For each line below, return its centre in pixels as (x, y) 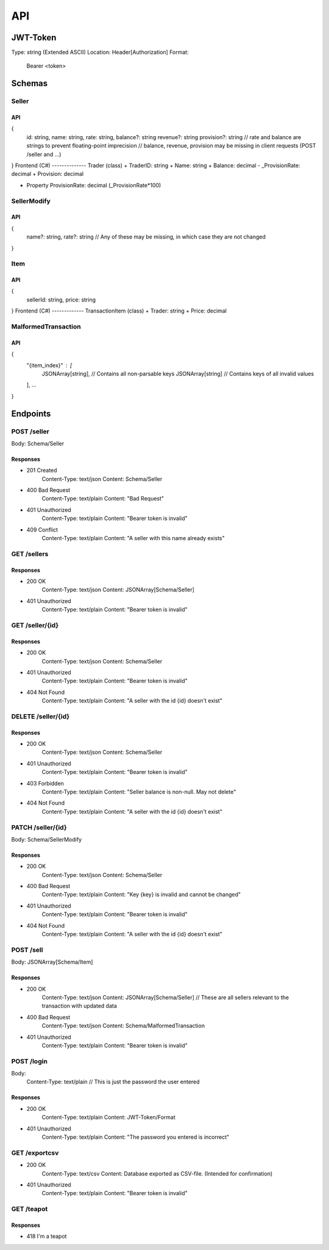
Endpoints (31, 414)
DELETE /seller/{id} (41, 716)
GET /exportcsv (35, 1152)
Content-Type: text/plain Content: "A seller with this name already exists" (133, 538)
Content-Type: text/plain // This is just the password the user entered (113, 1082)
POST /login (30, 1061)
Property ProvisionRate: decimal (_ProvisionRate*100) (94, 185)
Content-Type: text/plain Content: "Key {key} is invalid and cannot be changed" (141, 895)
